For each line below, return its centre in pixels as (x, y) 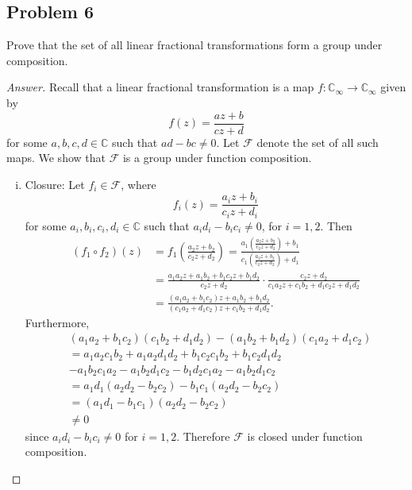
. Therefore (203, 436)
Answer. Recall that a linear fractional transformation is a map (160, 87)
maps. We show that (56, 158)
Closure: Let (55, 184)
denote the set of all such (318, 142)
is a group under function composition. (217, 158)
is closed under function (305, 436)
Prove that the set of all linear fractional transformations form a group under (194, 45)
